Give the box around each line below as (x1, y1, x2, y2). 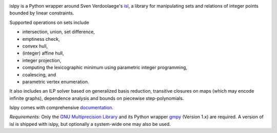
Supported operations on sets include (9, 19, 89, 25)
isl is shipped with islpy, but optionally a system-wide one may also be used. (9, 121, 171, 127)
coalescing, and (22, 71, 56, 77)
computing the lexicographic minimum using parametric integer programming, (22, 64, 187, 71)
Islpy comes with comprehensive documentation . (9, 104, 114, 111)
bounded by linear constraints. (9, 10, 74, 16)
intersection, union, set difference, (22, 29, 95, 35)
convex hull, (22, 43, 48, 49)
